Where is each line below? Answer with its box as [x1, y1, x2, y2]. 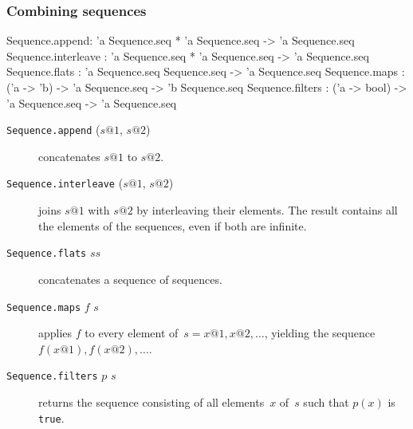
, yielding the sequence [264, 325, 376, 341]
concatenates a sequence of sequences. [38, 270, 222, 287]
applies [38, 325, 73, 341]
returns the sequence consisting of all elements [38, 394, 265, 411]
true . [38, 409, 65, 426]
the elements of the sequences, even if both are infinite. [38, 217, 307, 234]
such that [303, 394, 349, 411]
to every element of [85, 325, 179, 341]
